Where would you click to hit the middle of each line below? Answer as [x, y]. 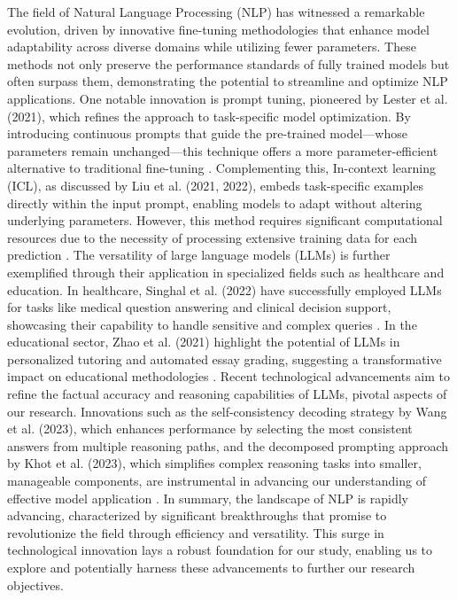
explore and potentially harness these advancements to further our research [211, 567]
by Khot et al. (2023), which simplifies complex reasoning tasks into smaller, [214, 463]
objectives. [35, 584]
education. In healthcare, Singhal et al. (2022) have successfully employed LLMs [225, 289]
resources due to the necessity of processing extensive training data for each [213, 237]
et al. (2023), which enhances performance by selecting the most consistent [210, 429]
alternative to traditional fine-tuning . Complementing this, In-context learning [222, 168]
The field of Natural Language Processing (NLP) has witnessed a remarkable [216, 12]
